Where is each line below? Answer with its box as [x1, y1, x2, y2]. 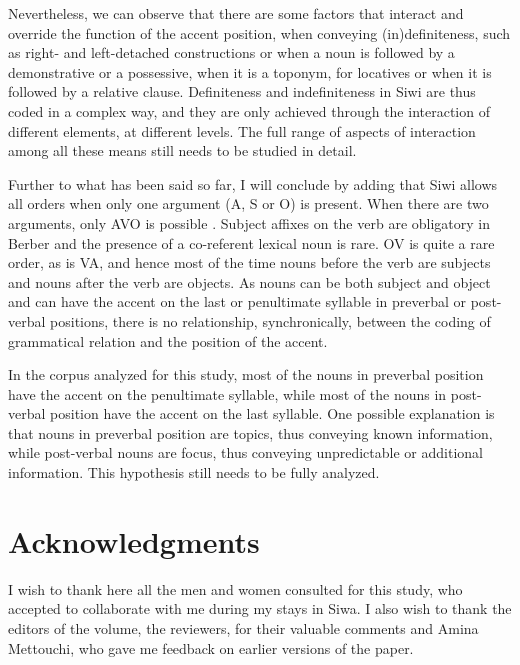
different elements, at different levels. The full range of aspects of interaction [8, 120, 476, 141]
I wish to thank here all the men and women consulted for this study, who [8, 578, 463, 599]
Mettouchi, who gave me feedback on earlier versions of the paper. [8, 637, 414, 658]
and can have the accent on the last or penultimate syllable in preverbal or [8, 291, 467, 312]
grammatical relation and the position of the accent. [8, 330, 328, 351]
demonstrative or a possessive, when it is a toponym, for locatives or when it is [8, 61, 492, 82]
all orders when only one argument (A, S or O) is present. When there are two [8, 193, 489, 214]
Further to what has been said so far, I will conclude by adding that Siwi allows [8, 173, 498, 194]
